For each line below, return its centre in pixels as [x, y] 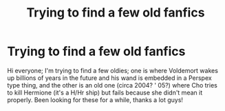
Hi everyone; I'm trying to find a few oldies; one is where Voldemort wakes [113, 70]
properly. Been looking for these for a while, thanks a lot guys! [95, 100]
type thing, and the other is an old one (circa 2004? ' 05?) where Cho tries [112, 85]
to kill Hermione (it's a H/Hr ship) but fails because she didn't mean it [105, 92]
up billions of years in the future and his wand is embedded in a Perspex [109, 78]
